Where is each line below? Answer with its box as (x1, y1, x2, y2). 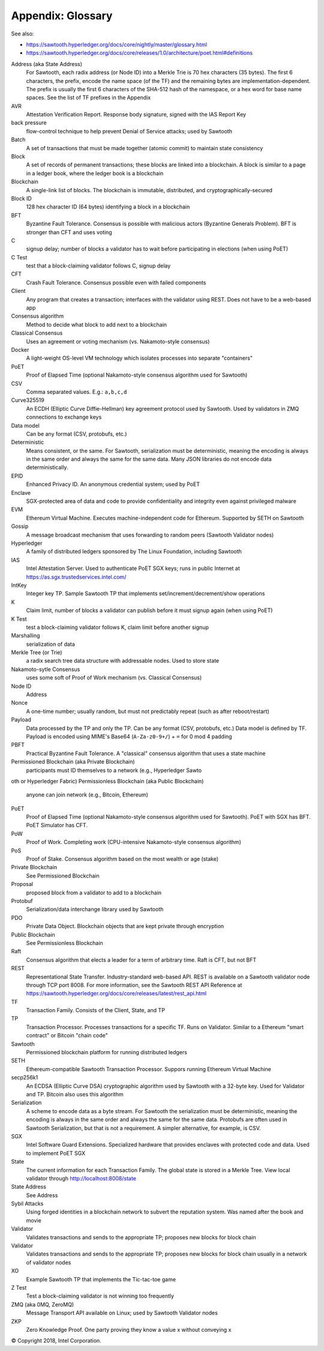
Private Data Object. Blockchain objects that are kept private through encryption (26, 923, 224, 930)
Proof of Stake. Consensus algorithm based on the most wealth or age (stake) (26, 855, 219, 863)
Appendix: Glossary (11, 9, 113, 22)
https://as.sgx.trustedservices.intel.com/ (26, 573, 127, 580)
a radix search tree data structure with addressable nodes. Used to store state (26, 657, 219, 664)
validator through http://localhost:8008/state (26, 1174, 136, 1182)
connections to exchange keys (26, 413, 102, 420)
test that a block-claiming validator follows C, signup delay (26, 262, 171, 270)
